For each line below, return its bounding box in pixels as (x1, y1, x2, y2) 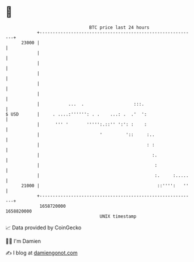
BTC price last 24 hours (89, 25, 150, 30)
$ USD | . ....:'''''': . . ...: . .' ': (5, 111, 147, 117)
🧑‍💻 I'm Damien (5, 237, 41, 244)
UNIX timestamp (99, 213, 137, 219)
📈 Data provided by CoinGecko (5, 224, 82, 231)
